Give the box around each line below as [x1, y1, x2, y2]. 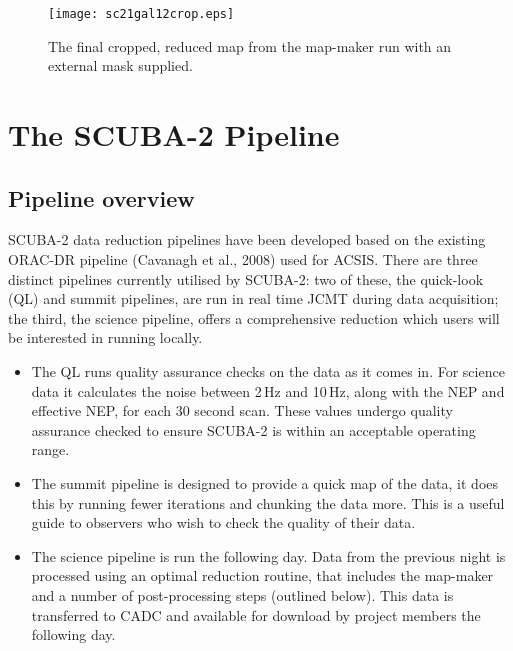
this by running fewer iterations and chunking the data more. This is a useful [31, 492, 505, 513]
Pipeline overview [8, 182, 195, 213]
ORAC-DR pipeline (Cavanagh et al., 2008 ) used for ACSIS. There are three [8, 249, 478, 270]
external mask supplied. [48, 55, 193, 76]
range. [31, 439, 70, 460]
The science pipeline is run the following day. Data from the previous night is [31, 545, 506, 566]
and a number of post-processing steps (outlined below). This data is [31, 584, 454, 605]
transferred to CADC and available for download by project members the [31, 604, 481, 625]
